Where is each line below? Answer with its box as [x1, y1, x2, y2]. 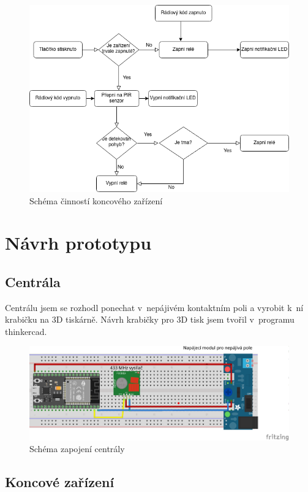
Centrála [5, 272, 61, 291]
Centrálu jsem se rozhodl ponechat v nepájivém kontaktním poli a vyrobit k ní [5, 301, 304, 313]
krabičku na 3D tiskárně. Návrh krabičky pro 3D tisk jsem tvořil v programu [5, 313, 295, 326]
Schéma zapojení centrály [29, 442, 125, 455]
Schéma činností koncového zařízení [29, 194, 163, 207]
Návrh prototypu [5, 230, 152, 255]
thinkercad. [5, 325, 47, 337]
